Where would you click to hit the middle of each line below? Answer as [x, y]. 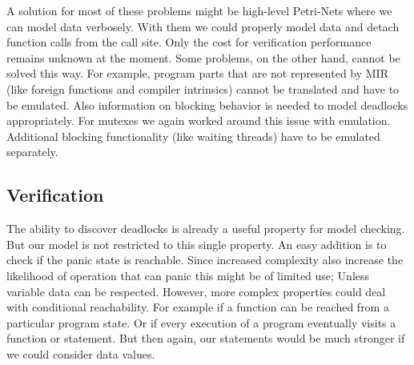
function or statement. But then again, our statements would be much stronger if [206, 338]
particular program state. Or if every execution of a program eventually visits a [201, 322]
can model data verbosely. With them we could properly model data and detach [203, 26]
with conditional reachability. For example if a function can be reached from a [198, 307]
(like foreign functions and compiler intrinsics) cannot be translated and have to [203, 88]
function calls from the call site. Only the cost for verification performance [189, 42]
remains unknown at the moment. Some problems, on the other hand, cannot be [203, 57]
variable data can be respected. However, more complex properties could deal [196, 291]
